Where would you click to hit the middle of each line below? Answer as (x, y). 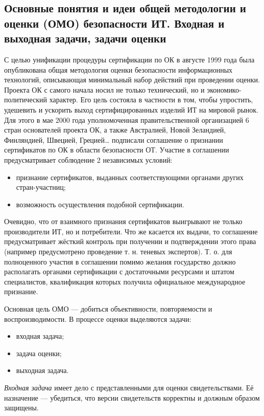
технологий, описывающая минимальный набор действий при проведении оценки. (132, 80)
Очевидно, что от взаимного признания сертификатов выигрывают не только (123, 221)
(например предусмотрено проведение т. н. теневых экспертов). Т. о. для (118, 251)
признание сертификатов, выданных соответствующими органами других (130, 177)
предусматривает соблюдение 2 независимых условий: (88, 159)
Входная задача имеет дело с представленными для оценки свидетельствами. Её (129, 388)
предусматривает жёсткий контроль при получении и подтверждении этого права (130, 241)
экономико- (224, 89)
